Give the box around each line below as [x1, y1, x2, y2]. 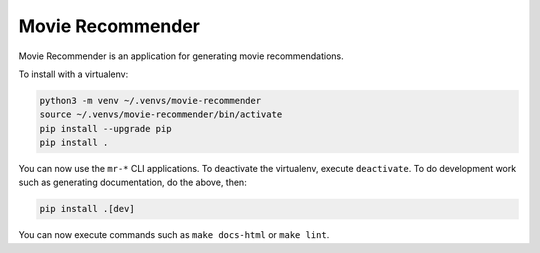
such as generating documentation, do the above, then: [18, 176, 247, 189]
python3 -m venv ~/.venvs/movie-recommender [39, 95, 262, 106]
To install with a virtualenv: [18, 68, 129, 80]
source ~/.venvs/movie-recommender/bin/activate [39, 109, 283, 120]
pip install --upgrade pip [39, 123, 172, 134]
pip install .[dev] [39, 203, 135, 215]
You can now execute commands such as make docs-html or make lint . [18, 229, 330, 241]
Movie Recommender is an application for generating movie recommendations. [18, 50, 344, 62]
